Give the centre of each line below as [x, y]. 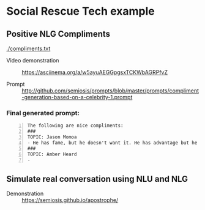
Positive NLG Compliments [58, 34]
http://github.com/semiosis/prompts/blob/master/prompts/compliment [110, 91]
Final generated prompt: [43, 113]
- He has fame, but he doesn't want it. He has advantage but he [112, 143]
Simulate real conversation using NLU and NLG [97, 179]
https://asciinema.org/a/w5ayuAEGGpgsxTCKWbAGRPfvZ [95, 72]
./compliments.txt [28, 48]
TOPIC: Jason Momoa [52, 137]
